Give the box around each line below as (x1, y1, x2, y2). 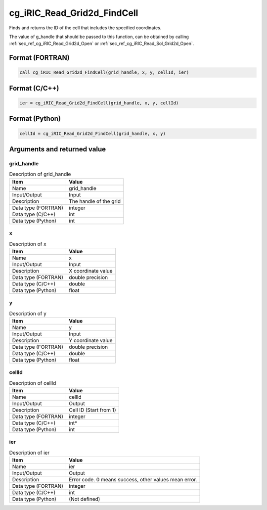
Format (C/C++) (9, 84, 59, 93)
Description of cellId (9, 379, 56, 386)
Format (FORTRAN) (9, 53, 70, 62)
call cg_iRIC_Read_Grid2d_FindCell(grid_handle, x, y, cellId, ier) (19, 70, 189, 75)
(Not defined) (69, 496, 100, 503)
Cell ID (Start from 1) (69, 407, 116, 414)
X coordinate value (69, 267, 113, 274)
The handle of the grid (69, 198, 121, 205)
